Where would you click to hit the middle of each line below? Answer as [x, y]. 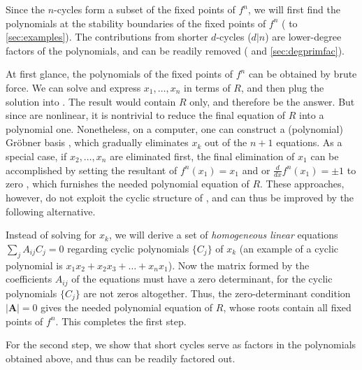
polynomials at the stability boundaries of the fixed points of [136, 23]
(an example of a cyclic [289, 248]
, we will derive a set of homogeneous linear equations [223, 235]
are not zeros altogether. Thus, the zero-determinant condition [217, 293]
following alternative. [51, 211]
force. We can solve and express [73, 87]
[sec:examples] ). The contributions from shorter [107, 37]
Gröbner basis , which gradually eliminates [97, 142]
